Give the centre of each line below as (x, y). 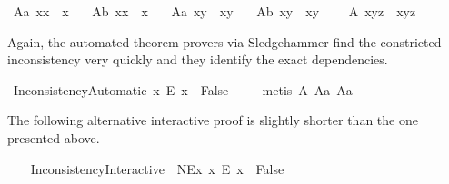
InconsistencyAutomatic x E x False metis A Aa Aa (183, 89)
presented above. (54, 137)
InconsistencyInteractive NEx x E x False (157, 168)
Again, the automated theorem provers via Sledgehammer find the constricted (224, 41)
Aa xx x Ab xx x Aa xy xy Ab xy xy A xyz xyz (215, 11)
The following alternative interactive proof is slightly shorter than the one (213, 120)
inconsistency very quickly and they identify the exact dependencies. (198, 59)
